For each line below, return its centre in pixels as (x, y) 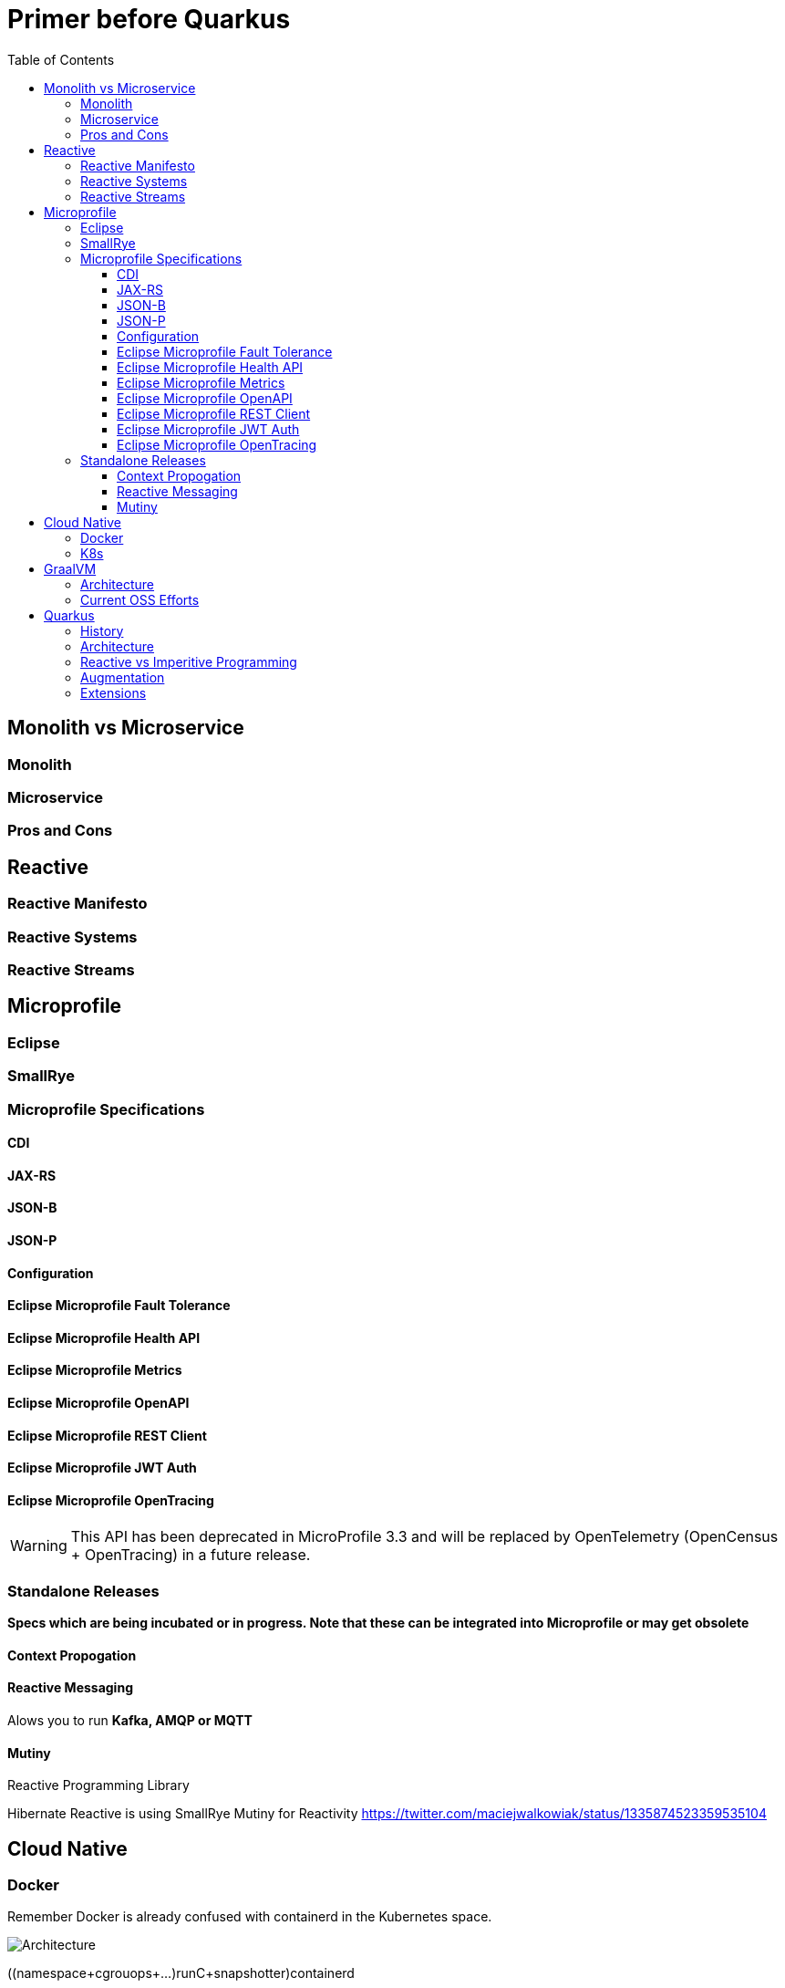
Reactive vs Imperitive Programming (189, 661)
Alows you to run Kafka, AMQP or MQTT (130, 1721)
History (102, 630)
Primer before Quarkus (149, 19)
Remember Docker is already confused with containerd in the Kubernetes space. (250, 1917)
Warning (39, 1546)
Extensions (114, 692)
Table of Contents (61, 59)
